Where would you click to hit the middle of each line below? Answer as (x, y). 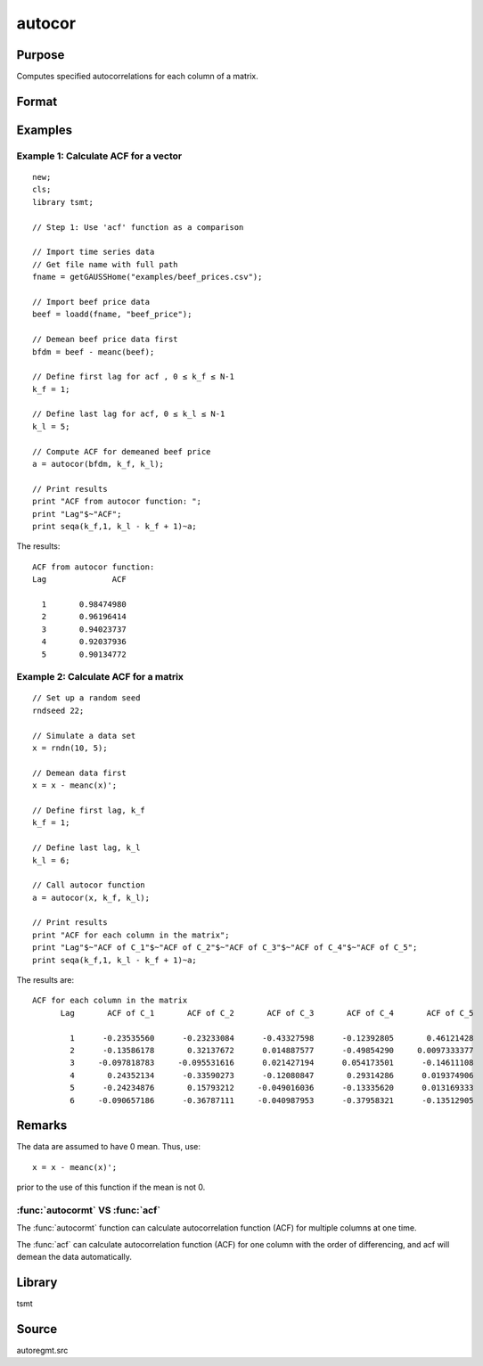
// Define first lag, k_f (89, 810)
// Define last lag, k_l (86, 848)
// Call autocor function (89, 885)
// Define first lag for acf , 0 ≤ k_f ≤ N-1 (134, 377)
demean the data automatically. (74, 1257)
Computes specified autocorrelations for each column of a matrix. (137, 77)
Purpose (41, 55)
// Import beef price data (91, 302)
